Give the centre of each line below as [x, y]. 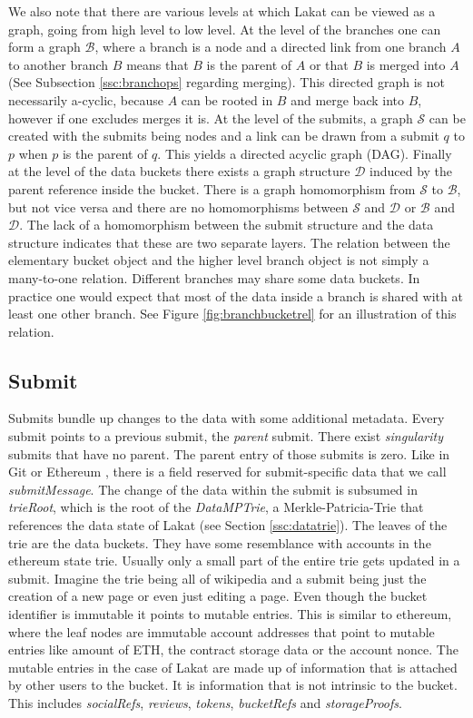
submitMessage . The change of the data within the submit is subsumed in [213, 489]
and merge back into [348, 99]
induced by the [411, 171]
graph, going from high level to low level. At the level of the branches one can [225, 29]
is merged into [406, 64]
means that [158, 64]
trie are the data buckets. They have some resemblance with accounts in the [220, 542]
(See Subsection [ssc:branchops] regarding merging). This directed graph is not [227, 82]
